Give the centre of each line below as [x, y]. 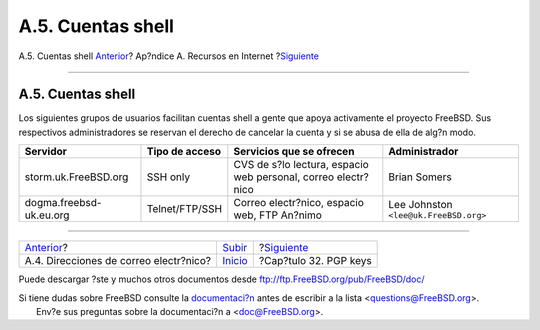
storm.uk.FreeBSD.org [76, 177]
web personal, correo [284, 177]
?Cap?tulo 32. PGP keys [315, 261]
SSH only [168, 177]
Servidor [45, 152]
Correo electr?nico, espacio [299, 203]
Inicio [235, 261]
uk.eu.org [47, 215]
